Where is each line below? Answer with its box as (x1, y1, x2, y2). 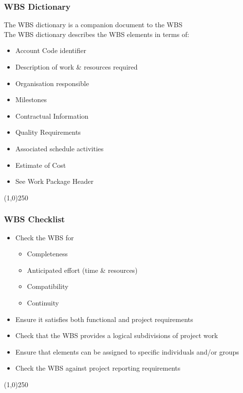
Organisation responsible (15, 78, 89, 88)
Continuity (27, 297, 59, 307)
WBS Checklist (4, 213, 65, 225)
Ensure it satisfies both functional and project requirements (15, 314, 193, 324)
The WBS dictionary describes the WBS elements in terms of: (4, 29, 189, 39)
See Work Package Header (15, 176, 93, 186)
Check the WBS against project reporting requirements (15, 363, 181, 373)
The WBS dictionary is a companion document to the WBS (4, 19, 183, 30)
